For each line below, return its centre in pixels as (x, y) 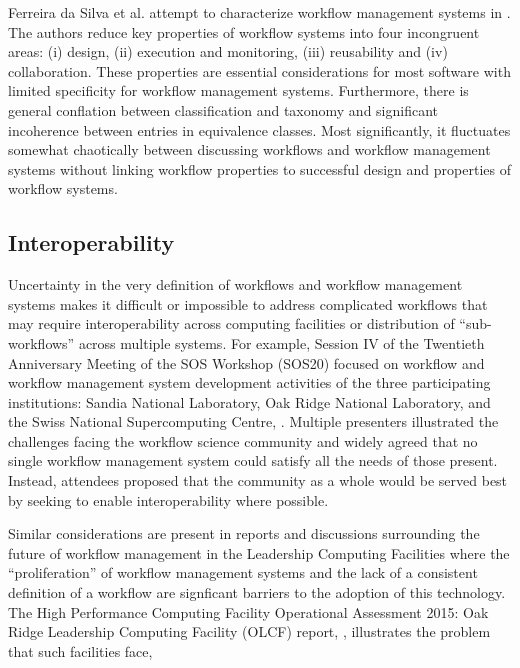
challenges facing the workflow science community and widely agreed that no (243, 440)
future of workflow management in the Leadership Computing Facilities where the (259, 552)
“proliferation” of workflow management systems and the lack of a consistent (243, 572)
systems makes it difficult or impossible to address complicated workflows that (248, 303)
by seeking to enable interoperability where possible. (168, 499)
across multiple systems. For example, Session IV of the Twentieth (281, 342)
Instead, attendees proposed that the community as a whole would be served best (258, 480)
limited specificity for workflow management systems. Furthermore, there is (238, 90)
